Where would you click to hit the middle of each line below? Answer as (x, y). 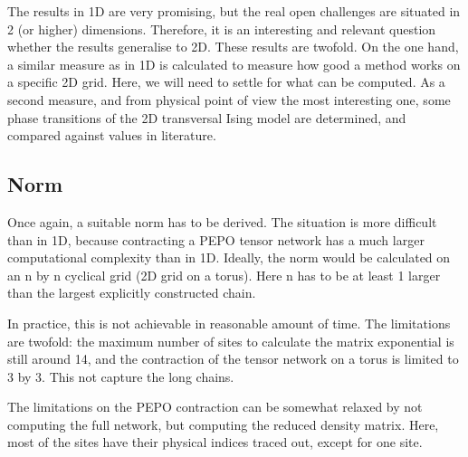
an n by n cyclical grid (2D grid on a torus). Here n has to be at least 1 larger (224, 275)
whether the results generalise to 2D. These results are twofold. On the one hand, (233, 47)
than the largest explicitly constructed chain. (132, 293)
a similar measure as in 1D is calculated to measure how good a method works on (234, 64)
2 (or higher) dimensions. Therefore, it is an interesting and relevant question (222, 29)
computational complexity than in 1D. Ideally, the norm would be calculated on (229, 257)
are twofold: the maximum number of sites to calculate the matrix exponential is (231, 341)
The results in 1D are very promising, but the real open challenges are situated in (234, 11)
